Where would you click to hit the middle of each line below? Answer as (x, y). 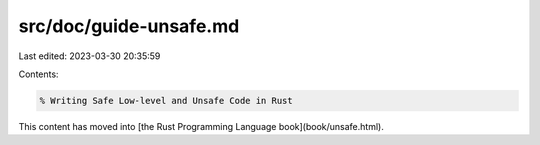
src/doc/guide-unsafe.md (129, 26)
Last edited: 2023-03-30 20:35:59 (89, 56)
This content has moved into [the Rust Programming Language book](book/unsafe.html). (201, 126)
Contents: (38, 74)
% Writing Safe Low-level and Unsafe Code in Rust (166, 100)
